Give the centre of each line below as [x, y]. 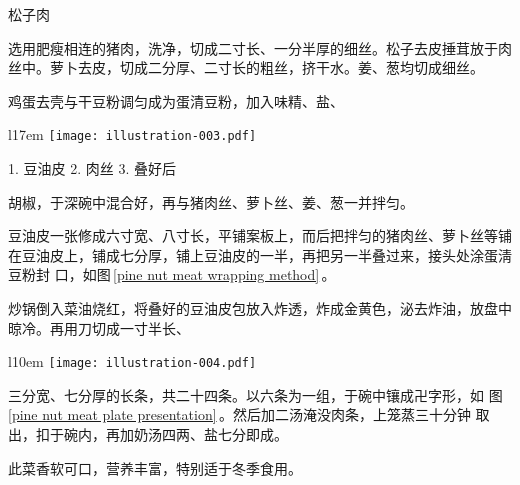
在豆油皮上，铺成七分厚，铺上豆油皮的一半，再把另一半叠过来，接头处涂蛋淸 [260, 254]
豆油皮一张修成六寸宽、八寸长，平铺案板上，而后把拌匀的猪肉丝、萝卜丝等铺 [260, 235]
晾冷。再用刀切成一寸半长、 [99, 327]
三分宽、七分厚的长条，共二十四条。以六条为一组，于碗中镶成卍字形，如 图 [255, 394]
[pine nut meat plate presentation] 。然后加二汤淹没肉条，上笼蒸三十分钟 [239, 414]
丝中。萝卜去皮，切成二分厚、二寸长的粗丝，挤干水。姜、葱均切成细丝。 [246, 67]
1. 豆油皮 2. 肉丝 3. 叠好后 [92, 168]
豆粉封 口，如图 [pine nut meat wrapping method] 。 [172, 274]
